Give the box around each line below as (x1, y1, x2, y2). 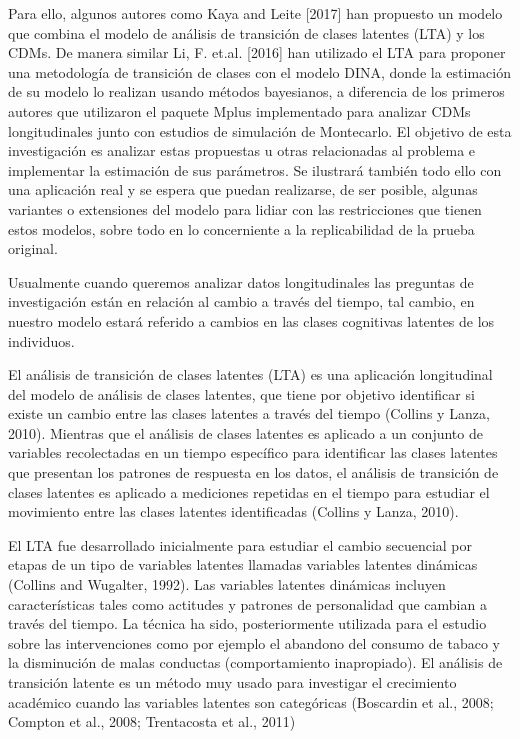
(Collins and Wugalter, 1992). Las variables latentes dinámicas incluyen (8, 574, 446, 595)
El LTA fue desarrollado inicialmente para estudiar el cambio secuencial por (8, 534, 472, 555)
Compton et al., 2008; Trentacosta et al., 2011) (8, 711, 296, 732)
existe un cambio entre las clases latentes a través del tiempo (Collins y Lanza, (8, 403, 490, 424)
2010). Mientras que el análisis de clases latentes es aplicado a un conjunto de (8, 422, 483, 443)
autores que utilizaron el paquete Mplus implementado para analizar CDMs (8, 100, 471, 121)
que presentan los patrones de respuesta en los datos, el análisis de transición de (8, 462, 499, 483)
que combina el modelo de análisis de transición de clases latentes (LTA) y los (8, 22, 485, 43)
